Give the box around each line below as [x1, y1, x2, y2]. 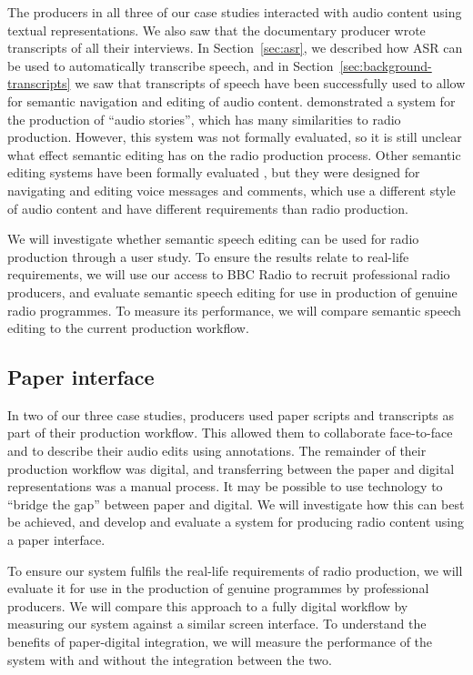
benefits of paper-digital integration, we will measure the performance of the [7, 632, 433, 651]
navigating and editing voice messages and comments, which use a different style [7, 180, 456, 199]
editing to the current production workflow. [7, 318, 249, 337]
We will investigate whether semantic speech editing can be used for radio [7, 229, 419, 248]
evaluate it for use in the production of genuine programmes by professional [7, 579, 429, 598]
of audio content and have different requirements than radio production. [7, 198, 408, 217]
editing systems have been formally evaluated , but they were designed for [7, 163, 420, 182]
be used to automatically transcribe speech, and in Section [7, 55, 334, 75]
